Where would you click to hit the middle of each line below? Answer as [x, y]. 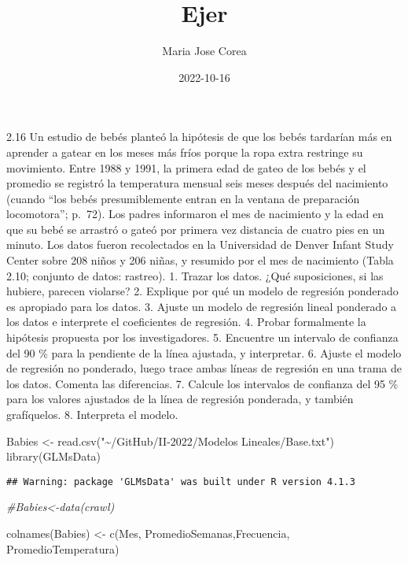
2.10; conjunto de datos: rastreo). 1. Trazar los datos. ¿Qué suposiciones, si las [195, 275]
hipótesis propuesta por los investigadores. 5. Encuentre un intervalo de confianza [202, 337]
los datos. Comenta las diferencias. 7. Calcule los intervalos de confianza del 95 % [202, 383]
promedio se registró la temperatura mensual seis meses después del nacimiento [197, 183]
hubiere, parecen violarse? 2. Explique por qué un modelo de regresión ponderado [202, 291]
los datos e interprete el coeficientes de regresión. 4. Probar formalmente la [186, 322]
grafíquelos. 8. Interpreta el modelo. [92, 414]
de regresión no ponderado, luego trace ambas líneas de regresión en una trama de [204, 368]
